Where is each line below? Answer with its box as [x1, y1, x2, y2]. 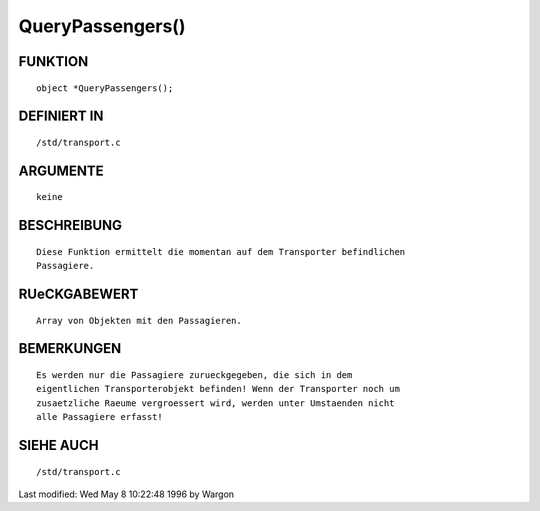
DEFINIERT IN [18, 108, 104, 125]
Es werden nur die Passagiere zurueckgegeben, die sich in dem [36, 369, 353, 380]
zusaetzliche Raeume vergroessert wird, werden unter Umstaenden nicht [36, 397, 395, 409]
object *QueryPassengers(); [36, 82, 174, 94]
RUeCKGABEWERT [18, 285, 139, 302]
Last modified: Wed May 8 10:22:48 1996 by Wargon [18, 488, 235, 500]
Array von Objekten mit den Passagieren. [36, 315, 242, 326]
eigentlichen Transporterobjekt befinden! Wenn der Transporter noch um [36, 383, 400, 395]
